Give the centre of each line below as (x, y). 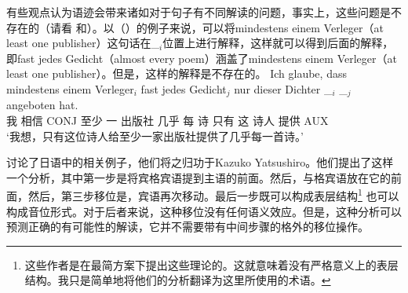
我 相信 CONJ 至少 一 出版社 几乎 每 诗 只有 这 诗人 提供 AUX (168, 121)
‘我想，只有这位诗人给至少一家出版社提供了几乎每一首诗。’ (155, 136)
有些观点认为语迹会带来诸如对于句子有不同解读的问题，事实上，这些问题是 (199, 12)
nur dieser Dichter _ (283, 88)
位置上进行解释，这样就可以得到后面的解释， (278, 43)
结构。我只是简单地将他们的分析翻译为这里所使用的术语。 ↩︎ (178, 280)
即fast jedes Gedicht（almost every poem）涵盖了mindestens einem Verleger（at (202, 58)
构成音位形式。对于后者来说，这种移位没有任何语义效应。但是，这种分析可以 (204, 211)
